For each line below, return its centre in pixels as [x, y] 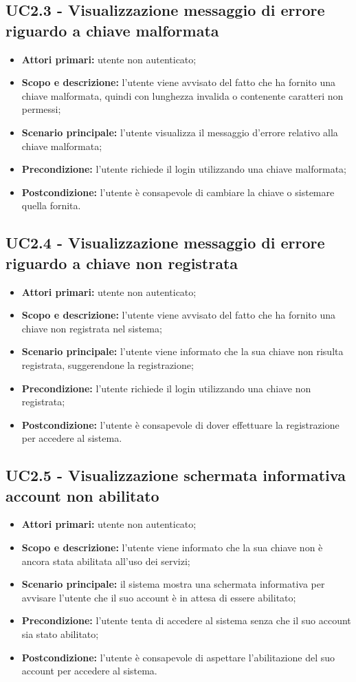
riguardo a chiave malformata [112, 30]
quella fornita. [51, 205]
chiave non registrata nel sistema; [92, 328]
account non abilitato [82, 495]
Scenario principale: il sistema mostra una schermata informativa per [173, 584]
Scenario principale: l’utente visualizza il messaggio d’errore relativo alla [180, 132]
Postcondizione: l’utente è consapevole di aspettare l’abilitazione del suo [178, 657]
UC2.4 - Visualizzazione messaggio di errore [165, 243]
